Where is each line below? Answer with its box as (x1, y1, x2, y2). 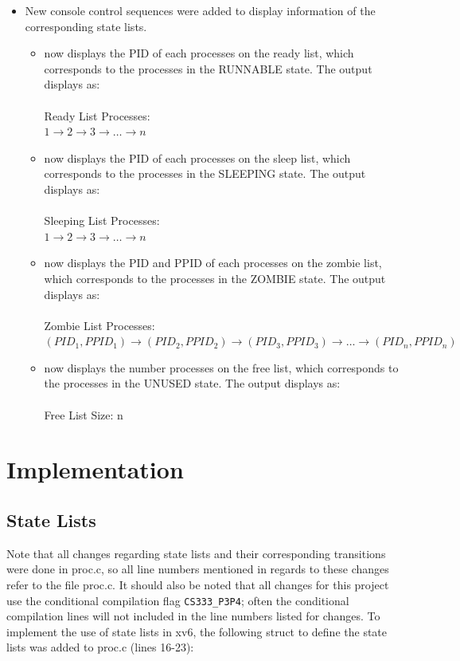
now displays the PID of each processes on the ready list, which (44, 45, 354, 61)
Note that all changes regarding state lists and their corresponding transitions (6, 545, 386, 561)
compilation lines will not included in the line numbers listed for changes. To (6, 608, 380, 624)
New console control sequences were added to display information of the (25, 2, 376, 18)
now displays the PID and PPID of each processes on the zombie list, (44, 254, 382, 271)
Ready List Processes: (44, 107, 150, 124)
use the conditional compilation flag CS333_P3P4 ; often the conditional (6, 592, 349, 608)
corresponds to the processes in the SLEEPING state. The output (44, 165, 366, 182)
